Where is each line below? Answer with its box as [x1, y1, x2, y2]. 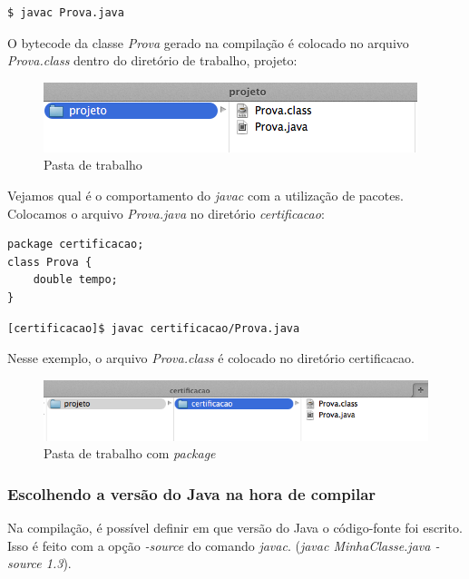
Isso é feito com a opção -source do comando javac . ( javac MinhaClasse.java [7, 535, 431, 554]
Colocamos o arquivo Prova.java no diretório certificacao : [7, 203, 325, 222]
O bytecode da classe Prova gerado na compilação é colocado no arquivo [7, 33, 409, 52]
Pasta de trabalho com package [44, 444, 216, 463]
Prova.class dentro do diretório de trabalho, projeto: [7, 51, 298, 70]
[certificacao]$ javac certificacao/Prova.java [7, 321, 300, 335]
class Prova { [7, 255, 93, 269]
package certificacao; [7, 238, 144, 251]
